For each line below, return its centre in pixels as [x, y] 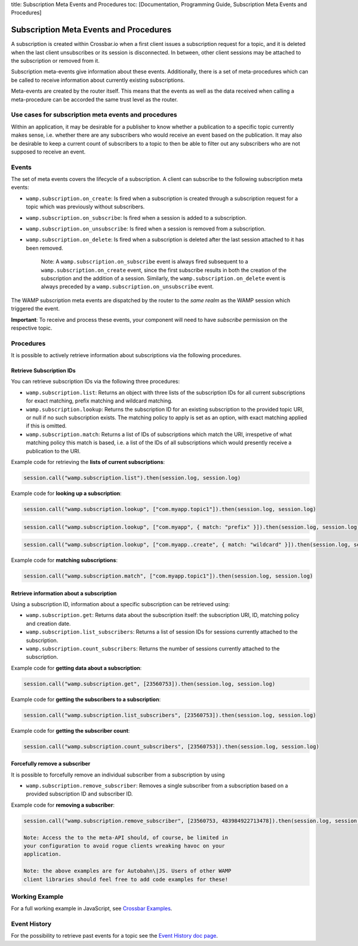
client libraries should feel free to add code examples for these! [126, 879]
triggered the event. [35, 309]
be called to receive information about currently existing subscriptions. [98, 80]
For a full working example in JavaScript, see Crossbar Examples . [92, 908]
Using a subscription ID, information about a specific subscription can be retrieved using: [121, 604]
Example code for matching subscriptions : [64, 560]
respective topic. [32, 328]
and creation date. [48, 623]
